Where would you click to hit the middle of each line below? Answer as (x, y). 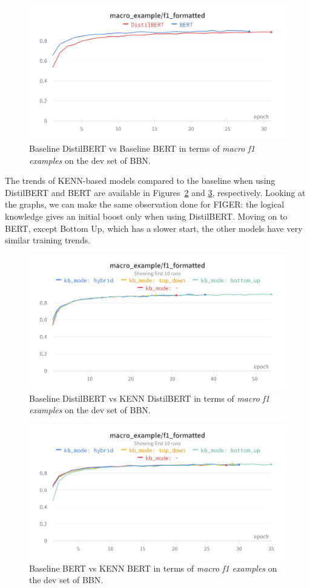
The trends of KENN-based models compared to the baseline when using (140, 181)
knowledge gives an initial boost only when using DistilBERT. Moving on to (146, 216)
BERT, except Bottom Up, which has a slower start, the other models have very (154, 228)
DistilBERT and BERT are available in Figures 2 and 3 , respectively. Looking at (155, 192)
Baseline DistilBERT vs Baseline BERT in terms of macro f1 (142, 148)
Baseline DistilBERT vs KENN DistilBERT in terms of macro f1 (150, 398)
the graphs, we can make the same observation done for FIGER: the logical (145, 204)
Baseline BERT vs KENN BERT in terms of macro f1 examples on (153, 568)
